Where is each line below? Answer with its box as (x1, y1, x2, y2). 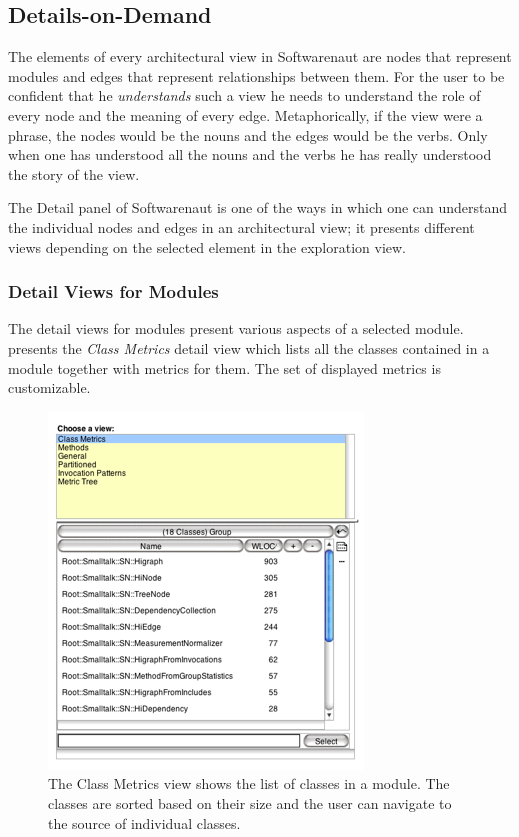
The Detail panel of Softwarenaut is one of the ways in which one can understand (8, 197, 508, 218)
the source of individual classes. (48, 812, 241, 833)
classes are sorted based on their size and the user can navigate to (48, 792, 452, 813)
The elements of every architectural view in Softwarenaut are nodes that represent (8, 46, 512, 67)
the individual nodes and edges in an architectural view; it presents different (8, 216, 475, 237)
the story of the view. (8, 163, 140, 184)
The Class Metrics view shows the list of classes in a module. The (48, 773, 450, 794)
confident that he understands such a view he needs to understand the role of (8, 85, 481, 106)
